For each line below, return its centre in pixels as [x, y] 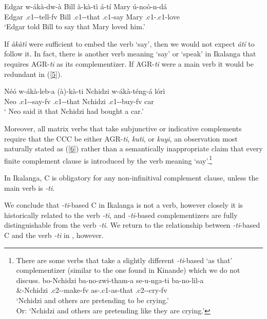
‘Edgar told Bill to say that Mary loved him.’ [75, 26]
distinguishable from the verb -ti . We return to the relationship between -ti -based [132, 225]
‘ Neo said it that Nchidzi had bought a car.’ [74, 111]
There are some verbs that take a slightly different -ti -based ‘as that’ [124, 260]
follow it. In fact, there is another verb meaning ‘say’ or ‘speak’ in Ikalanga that [130, 54]
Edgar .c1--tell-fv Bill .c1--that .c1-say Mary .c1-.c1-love [92, 16]
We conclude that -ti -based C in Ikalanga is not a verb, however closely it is [124, 205]
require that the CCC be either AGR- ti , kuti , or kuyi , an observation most [121, 138]
